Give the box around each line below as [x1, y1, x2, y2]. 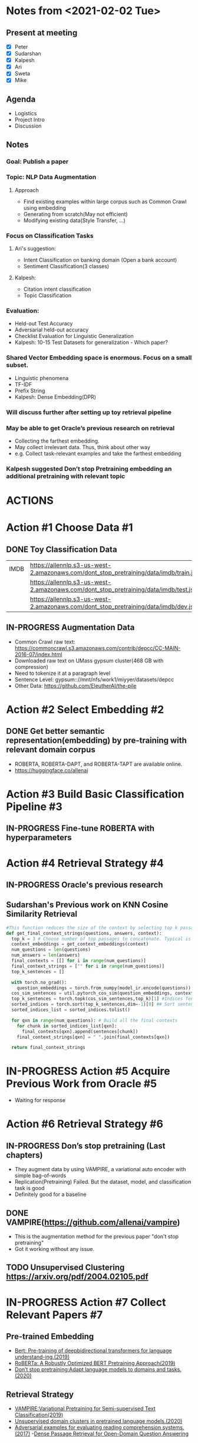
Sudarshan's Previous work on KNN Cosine [6, 900, 169, 910]
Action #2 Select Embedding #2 [6, 703, 164, 716]
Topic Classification [23, 292, 72, 299]
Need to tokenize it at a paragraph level [14, 669, 111, 677]
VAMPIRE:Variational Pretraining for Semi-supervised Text [14, 1405, 156, 1412]
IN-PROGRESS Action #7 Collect [6, 1295, 166, 1309]
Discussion [14, 122, 42, 129]
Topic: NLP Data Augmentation [6, 173, 97, 181]
